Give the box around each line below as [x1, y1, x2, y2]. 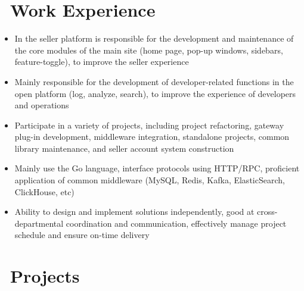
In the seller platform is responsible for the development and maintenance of [14, 32, 294, 45]
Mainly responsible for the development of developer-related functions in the [14, 75, 294, 87]
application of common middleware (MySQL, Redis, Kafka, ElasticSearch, [14, 174, 285, 186]
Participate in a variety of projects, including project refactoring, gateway [14, 118, 284, 131]
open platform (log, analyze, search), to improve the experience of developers [14, 87, 296, 99]
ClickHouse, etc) [14, 185, 75, 198]
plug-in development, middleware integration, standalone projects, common [14, 130, 290, 143]
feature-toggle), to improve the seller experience [14, 55, 189, 68]
